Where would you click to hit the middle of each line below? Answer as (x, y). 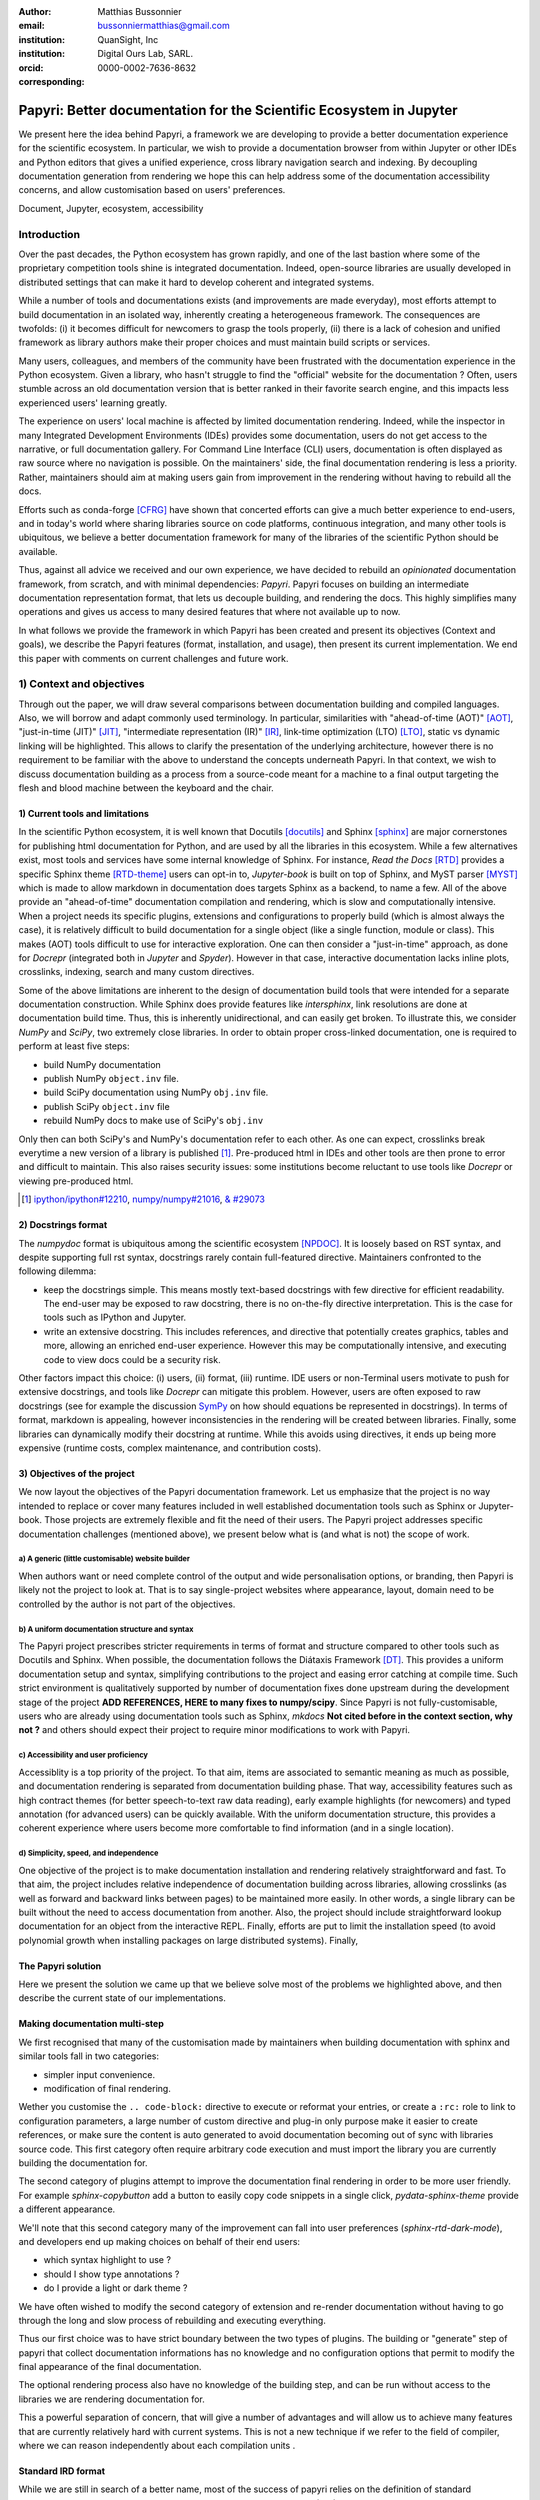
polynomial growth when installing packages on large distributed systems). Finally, (188, 1940)
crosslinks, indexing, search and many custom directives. (136, 972)
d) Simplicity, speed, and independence (88, 1853)
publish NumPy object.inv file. (111, 1079)
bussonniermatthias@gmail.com (163, 26)
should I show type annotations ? (111, 2274)
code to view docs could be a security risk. (132, 1359)
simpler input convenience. (99, 2074)
